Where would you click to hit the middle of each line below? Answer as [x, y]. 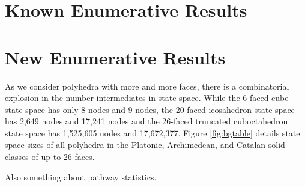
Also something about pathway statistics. [81, 176]
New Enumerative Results [115, 57]
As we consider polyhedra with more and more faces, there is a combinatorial [147, 86]
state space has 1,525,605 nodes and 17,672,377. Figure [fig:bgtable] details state [152, 133]
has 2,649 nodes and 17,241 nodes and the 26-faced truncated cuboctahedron [146, 121]
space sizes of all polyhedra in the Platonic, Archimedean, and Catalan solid [145, 145]
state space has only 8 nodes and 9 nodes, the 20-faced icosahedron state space [150, 109]
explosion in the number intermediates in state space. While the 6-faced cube [147, 98]
